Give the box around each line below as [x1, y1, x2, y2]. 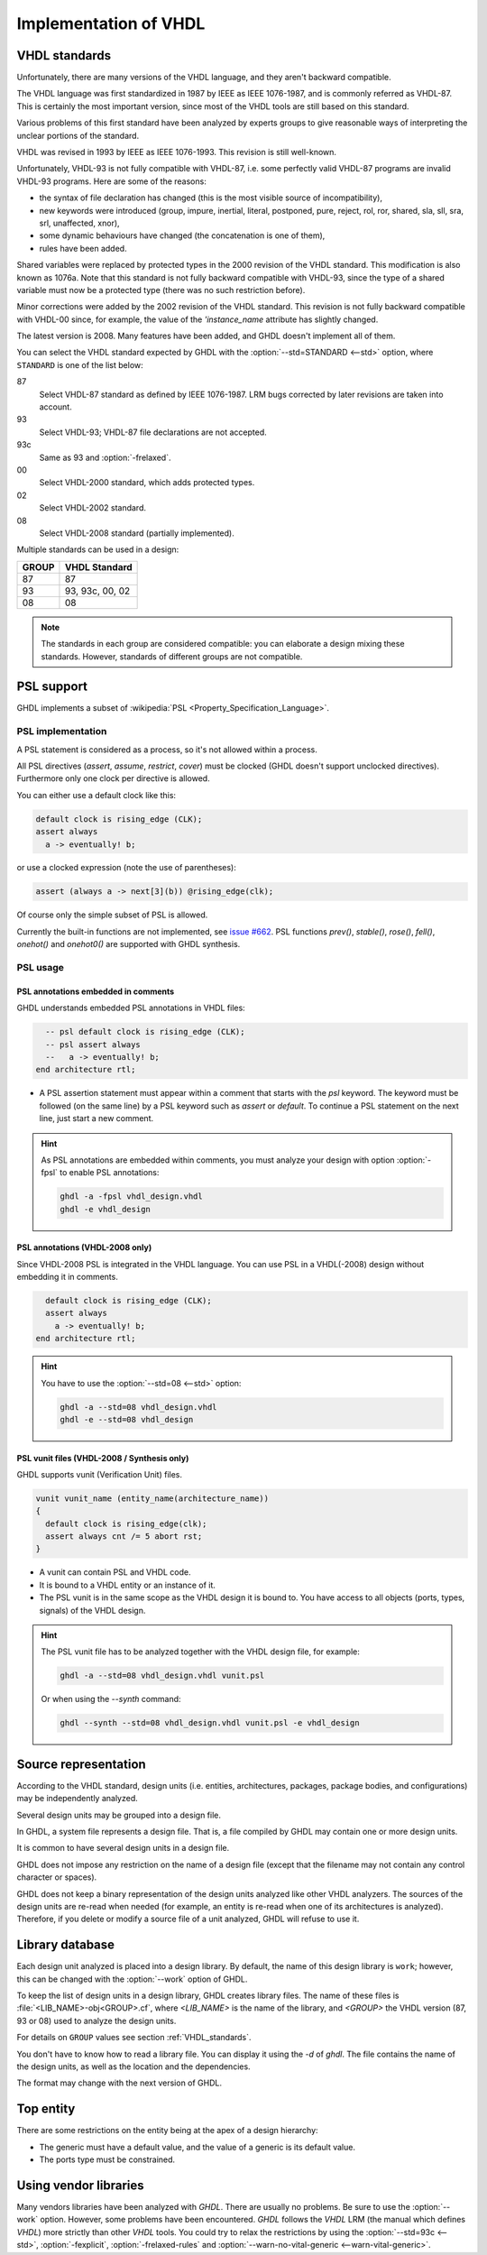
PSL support [16, 679, 88, 695]
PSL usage [16, 962, 65, 973]
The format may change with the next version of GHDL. [16, 2077, 223, 2088]
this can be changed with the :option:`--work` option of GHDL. [16, 1974, 248, 1984]
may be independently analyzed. [16, 1793, 139, 1804]
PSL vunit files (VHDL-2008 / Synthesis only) [16, 1452, 189, 1463]
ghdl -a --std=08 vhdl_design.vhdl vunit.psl [60, 1671, 265, 1681]
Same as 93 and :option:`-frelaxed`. [39, 452, 171, 463]
